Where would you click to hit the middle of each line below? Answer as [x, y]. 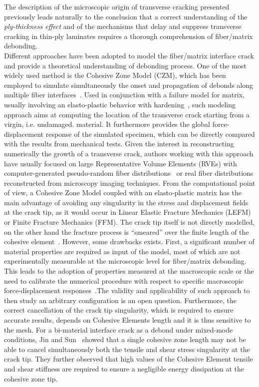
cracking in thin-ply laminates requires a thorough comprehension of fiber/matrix [129, 36]
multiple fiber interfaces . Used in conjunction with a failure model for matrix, [124, 95]
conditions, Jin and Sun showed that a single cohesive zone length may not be [125, 339]
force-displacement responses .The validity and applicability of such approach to [127, 290]
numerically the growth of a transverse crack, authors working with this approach [129, 153]
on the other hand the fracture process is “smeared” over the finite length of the [127, 231]
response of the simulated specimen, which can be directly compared [150, 134]
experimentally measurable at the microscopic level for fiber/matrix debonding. [125, 261]
